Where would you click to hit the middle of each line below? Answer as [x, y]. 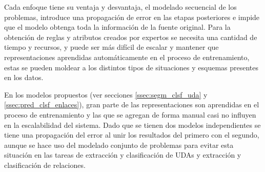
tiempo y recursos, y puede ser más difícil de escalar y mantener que [111, 47]
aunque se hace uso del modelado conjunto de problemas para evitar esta [119, 145]
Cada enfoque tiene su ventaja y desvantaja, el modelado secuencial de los [120, 7]
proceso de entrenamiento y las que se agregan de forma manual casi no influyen [130, 114]
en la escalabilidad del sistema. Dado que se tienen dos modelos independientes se [132, 125]
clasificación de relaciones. [45, 165]
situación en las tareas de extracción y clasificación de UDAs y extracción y [123, 155]
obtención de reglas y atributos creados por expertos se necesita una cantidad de [131, 37]
